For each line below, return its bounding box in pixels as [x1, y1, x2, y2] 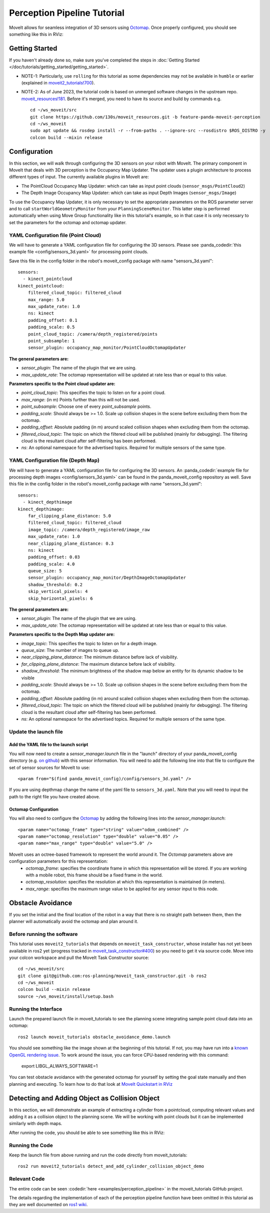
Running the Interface [9, 1005, 62, 1012]
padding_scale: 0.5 [27, 324, 75, 330]
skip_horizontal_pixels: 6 [27, 595, 93, 601]
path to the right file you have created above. [9, 793, 100, 799]
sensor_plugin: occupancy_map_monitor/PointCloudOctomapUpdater [27, 345, 186, 351]
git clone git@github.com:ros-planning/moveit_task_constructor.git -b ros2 [18, 973, 207, 979]
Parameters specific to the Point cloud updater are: [9, 381, 115, 387]
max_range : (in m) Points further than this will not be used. [21, 396, 140, 402]
